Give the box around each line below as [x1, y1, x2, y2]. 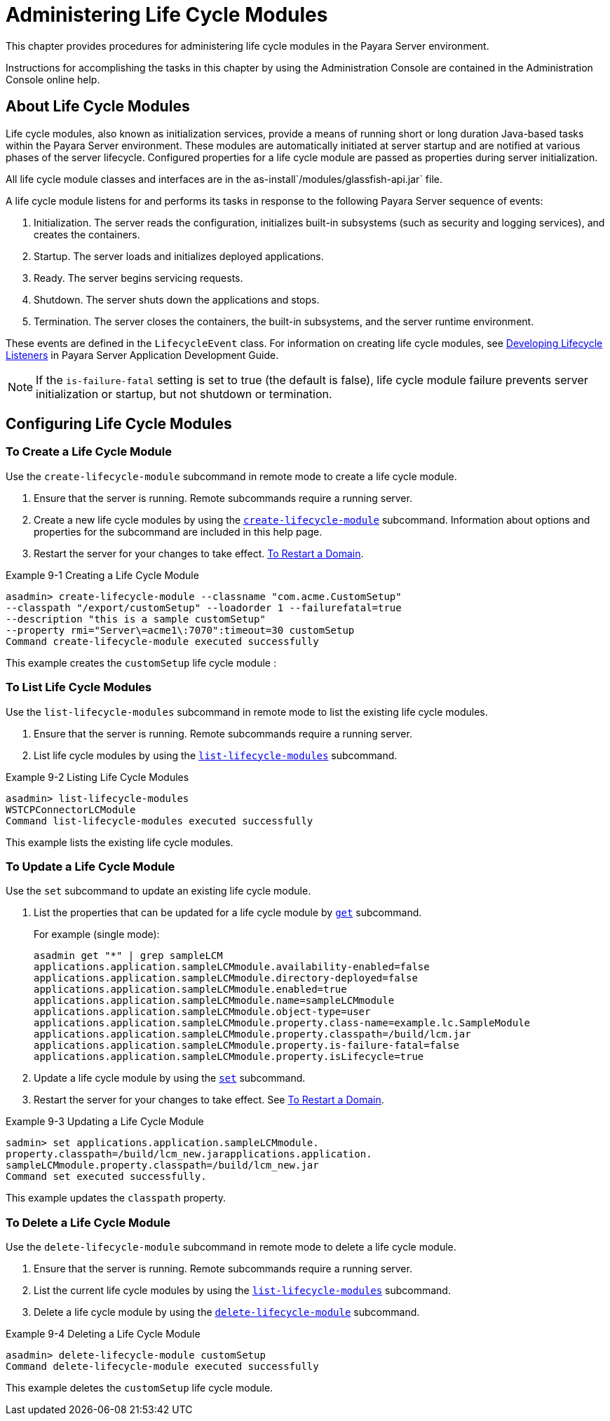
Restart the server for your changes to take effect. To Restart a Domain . [34, 547, 364, 559]
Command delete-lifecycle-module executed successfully [6, 1361, 319, 1373]
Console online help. [6, 73, 100, 86]
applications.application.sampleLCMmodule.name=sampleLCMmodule [34, 995, 395, 1007]
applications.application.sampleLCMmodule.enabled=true [34, 984, 347, 995]
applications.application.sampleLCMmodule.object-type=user [34, 1006, 371, 1018]
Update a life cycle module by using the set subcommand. [34, 1072, 306, 1085]
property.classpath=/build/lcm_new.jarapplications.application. [6, 1148, 372, 1160]
